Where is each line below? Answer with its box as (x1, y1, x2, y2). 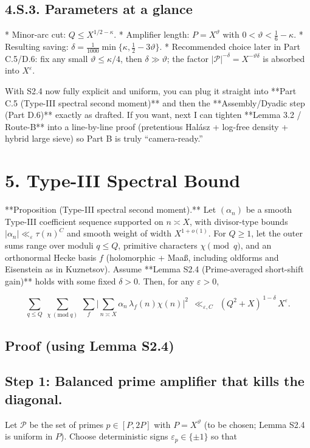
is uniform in (5, 430, 53, 443)
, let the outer (251, 227, 303, 240)
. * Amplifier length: (114, 28, 190, 41)
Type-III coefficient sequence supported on (5, 215, 164, 227)
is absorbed (263, 52, 305, 64)
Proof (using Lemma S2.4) (5, 336, 174, 354)
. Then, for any (138, 274, 195, 287)
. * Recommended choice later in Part (159, 40, 300, 53)
